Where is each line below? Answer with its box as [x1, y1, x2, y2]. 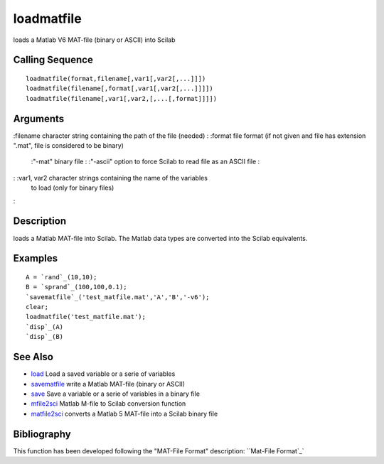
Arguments [13, 112, 65, 124]
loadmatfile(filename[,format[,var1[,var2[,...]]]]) [26, 85, 213, 92]
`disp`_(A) [26, 323, 64, 330]
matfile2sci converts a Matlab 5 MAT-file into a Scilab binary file [31, 409, 218, 418]
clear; [26, 303, 49, 311]
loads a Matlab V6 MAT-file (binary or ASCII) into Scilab [13, 36, 176, 44]
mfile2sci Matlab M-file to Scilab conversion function [31, 399, 186, 408]
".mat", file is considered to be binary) [13, 141, 124, 150]
